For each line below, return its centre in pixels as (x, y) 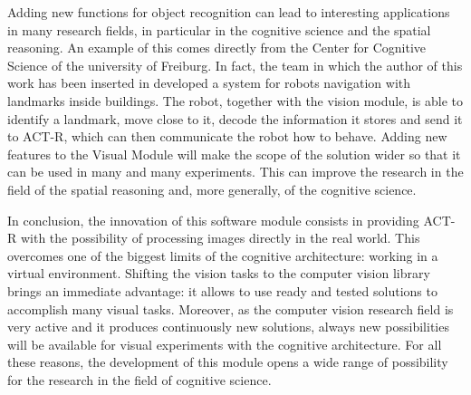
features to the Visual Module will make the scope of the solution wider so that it (234, 154)
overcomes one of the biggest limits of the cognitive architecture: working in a (223, 255)
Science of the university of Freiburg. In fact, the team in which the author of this (235, 65)
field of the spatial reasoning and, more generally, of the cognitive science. (212, 189)
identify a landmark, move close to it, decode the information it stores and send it (235, 118)
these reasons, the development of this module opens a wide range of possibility (228, 362)
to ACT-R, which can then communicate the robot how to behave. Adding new (227, 136)
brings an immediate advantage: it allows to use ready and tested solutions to (222, 290)
